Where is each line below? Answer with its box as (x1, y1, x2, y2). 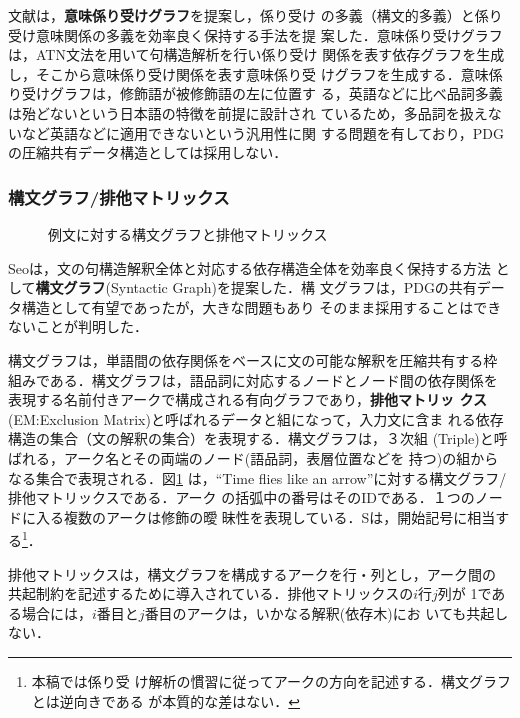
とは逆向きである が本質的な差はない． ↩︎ (31, 690, 301, 711)
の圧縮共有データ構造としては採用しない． (8, 142, 288, 163)
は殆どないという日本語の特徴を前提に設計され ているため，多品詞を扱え (8, 102, 488, 123)
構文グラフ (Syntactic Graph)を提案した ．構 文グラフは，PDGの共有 (35, 277, 477, 298)
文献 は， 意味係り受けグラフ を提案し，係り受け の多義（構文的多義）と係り (8, 5, 503, 25)
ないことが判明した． (8, 316, 148, 337)
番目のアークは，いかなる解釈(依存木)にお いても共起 (144, 602, 495, 623)
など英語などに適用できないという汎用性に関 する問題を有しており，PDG (21, 122, 505, 143)
